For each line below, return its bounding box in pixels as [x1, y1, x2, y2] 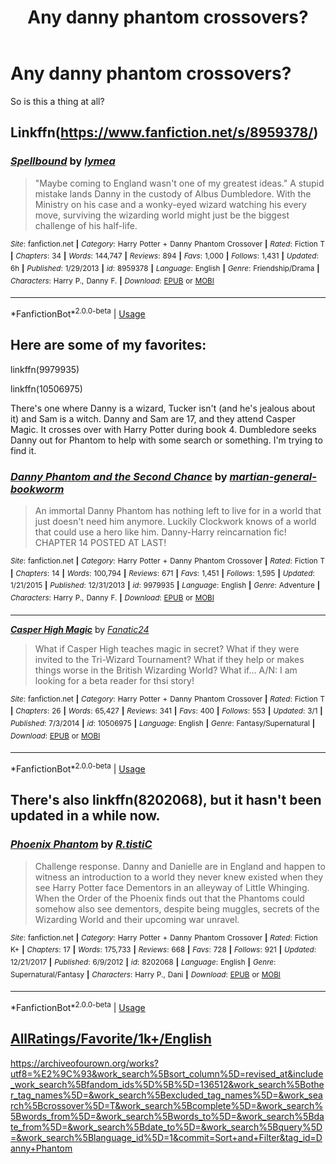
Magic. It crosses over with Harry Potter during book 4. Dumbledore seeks [10, 423, 317, 435]
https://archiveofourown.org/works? [10, 1057, 160, 1069]
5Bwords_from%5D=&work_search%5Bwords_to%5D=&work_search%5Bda [10, 1110, 325, 1122]
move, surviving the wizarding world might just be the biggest [34, 209, 290, 221]
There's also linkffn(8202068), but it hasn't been [10, 792, 322, 809]
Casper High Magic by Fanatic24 [10, 623, 150, 635]
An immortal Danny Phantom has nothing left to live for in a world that [34, 505, 322, 517]
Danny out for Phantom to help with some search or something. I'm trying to [10, 434, 323, 446]
